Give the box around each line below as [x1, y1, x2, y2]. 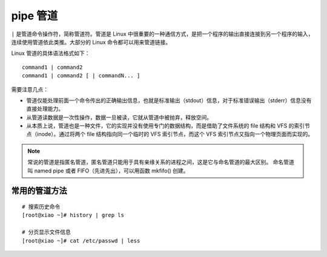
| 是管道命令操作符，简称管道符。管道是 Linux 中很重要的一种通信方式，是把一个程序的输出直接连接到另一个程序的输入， [11, 30, 314, 37]
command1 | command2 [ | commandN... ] [22, 73, 140, 79]
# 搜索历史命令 [22, 203, 61, 210]
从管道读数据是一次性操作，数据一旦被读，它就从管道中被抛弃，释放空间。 [26, 114, 212, 121]
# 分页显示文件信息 [22, 229, 71, 236]
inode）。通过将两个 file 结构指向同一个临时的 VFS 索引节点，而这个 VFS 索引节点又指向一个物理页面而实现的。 [36, 131, 314, 138]
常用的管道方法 [11, 186, 67, 196]
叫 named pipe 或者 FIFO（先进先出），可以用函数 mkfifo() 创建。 [27, 167, 189, 174]
